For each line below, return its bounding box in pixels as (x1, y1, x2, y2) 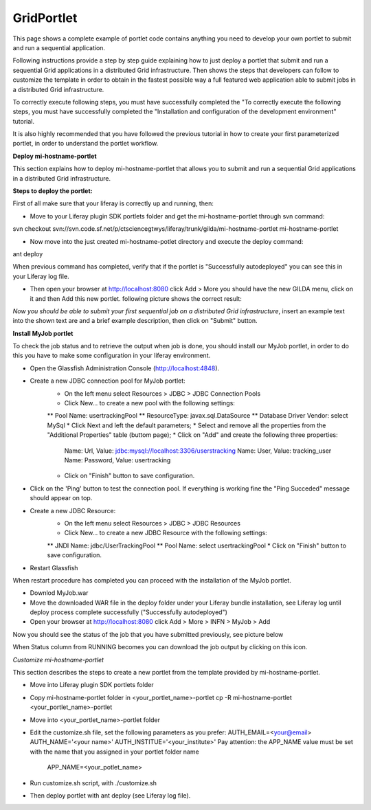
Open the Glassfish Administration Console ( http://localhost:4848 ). (30, 364, 220, 372)
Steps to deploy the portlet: (12, 187, 93, 195)
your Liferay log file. (12, 272, 69, 280)
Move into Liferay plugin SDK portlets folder (30, 681, 154, 689)
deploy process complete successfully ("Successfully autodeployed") (30, 608, 228, 616)
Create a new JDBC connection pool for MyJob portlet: (30, 376, 185, 385)
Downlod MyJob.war (30, 589, 89, 597)
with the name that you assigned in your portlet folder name (30, 747, 199, 756)
